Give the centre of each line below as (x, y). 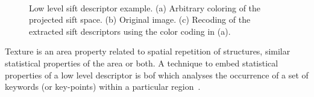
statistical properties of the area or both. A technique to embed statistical (142, 63)
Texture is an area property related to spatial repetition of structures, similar (148, 51)
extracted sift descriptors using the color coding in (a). (130, 31)
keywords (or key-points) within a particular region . (103, 87)
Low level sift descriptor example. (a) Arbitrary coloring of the (145, 7)
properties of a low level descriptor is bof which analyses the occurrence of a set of (157, 75)
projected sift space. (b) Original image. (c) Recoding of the (140, 19)
